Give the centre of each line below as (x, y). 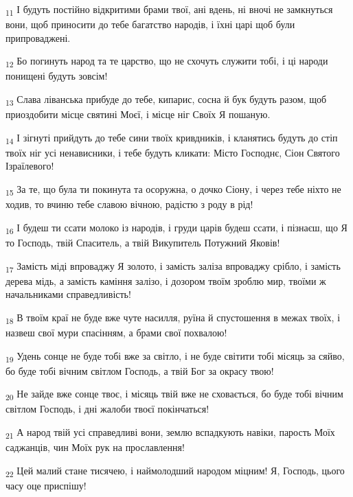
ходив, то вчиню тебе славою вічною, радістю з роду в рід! (129, 204)
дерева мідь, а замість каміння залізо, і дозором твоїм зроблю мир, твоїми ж (166, 280)
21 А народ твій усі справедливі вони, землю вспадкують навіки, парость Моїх (170, 432)
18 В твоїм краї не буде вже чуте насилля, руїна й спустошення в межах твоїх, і (173, 318)
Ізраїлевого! (30, 166)
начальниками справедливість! (68, 294)
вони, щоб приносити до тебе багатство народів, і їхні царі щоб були (150, 24)
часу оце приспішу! (46, 485)
